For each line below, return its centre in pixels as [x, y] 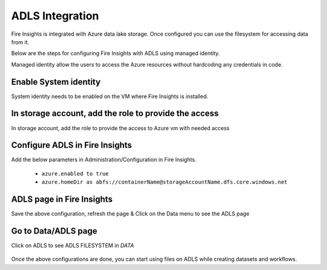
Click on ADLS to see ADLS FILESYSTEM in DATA [73, 246]
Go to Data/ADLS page [54, 231]
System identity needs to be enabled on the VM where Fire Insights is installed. [110, 96]
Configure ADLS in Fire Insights [72, 145]
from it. [20, 42]
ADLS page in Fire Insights [62, 199]
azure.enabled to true [75, 173]
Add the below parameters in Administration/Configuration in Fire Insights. [104, 160]
